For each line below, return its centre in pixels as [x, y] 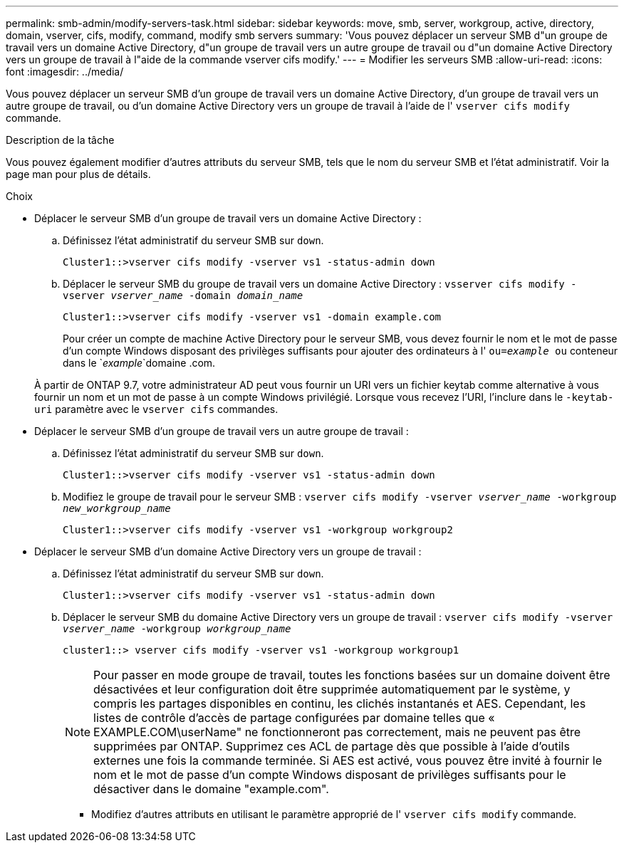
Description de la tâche [60, 140]
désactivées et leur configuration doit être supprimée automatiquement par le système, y [332, 689]
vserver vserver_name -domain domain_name [183, 295]
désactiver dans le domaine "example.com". [211, 789]
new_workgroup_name [117, 508]
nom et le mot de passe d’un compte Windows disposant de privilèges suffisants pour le [330, 775]
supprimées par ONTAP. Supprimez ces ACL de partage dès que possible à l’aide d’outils [332, 746]
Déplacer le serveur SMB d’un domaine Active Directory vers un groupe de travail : [228, 551]
